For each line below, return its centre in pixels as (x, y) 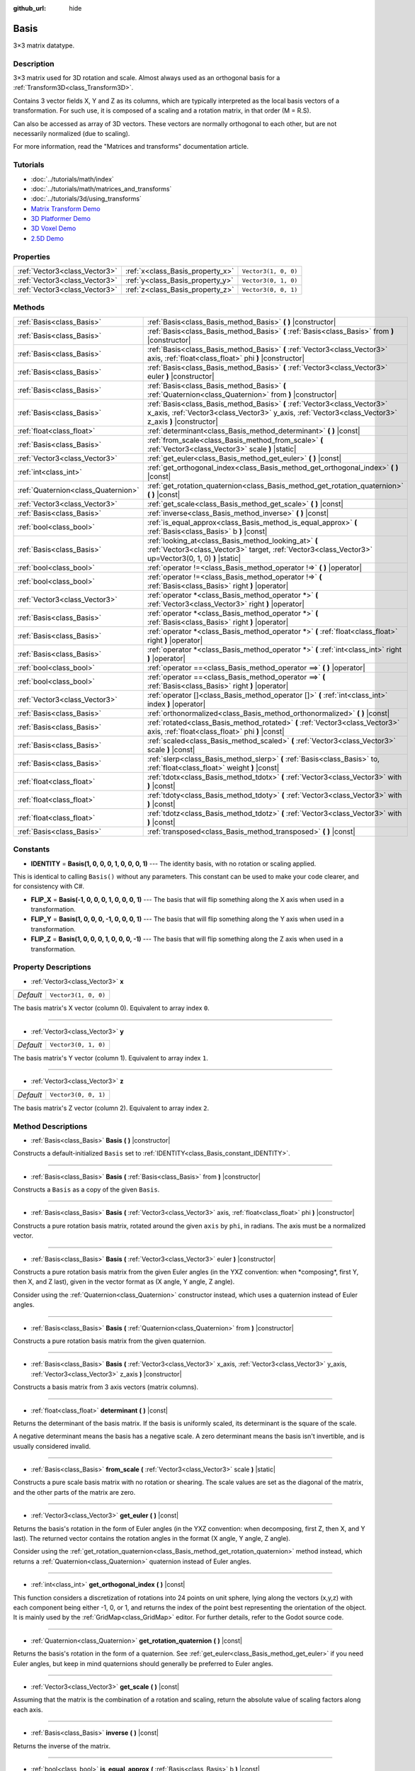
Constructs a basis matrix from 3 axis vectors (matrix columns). (106, 1387)
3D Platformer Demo (61, 219)
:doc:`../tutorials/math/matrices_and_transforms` (101, 188)
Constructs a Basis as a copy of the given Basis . (86, 1189)
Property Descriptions (52, 967)
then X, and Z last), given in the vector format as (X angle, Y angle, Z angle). (124, 1281)
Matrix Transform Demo (66, 208)
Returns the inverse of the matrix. (62, 1745)
